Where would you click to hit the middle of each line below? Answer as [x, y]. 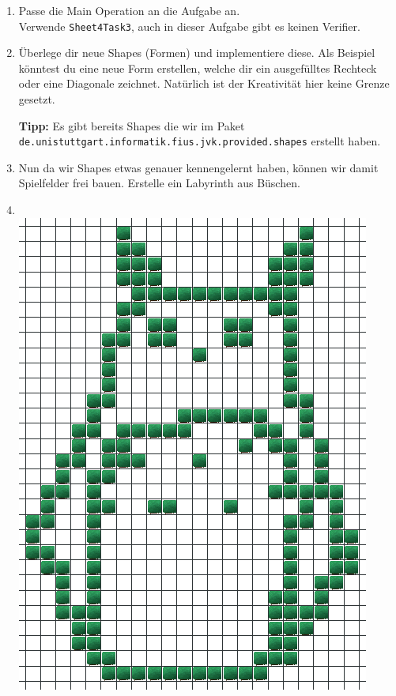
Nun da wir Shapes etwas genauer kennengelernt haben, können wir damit [198, 167]
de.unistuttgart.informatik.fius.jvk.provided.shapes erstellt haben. [200, 141]
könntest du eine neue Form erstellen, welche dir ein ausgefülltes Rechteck [198, 68]
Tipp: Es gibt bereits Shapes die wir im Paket [132, 125]
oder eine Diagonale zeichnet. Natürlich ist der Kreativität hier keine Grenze [204, 83]
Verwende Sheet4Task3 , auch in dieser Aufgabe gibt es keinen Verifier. [189, 26]
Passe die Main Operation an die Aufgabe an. [129, 10]
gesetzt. [37, 99]
